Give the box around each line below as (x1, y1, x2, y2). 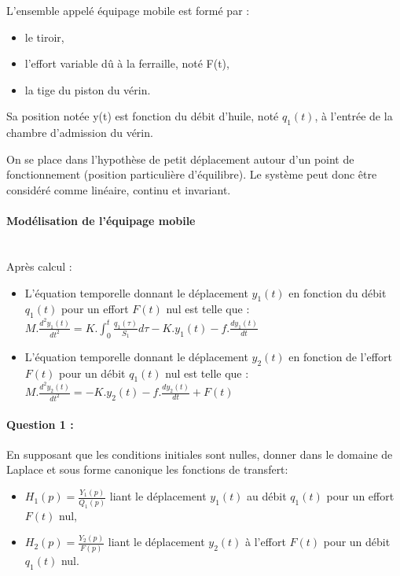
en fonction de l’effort (288, 348, 392, 364)
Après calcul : (6, 257, 72, 274)
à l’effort (245, 534, 286, 550)
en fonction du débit (288, 284, 387, 301)
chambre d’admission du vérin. (6, 124, 153, 141)
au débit (247, 488, 287, 504)
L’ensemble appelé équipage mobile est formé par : (6, 2, 250, 18)
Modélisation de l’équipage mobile (6, 212, 196, 229)
